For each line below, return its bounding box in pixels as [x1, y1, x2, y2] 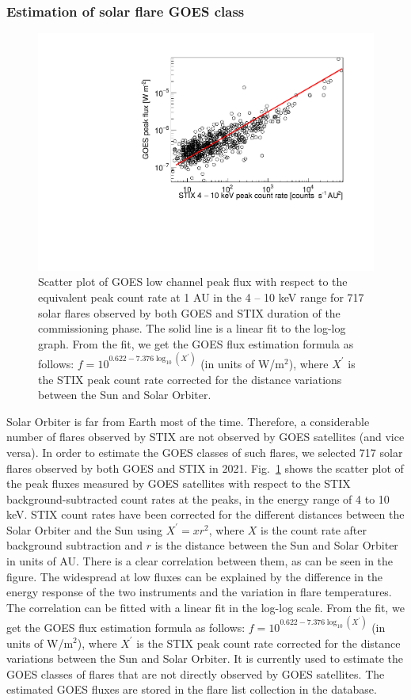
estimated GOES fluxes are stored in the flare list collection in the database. [6, 681, 377, 698]
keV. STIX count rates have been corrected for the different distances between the [6, 506, 405, 523]
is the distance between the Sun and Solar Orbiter [154, 537, 398, 554]
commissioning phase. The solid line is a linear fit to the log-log [38, 320, 346, 337]
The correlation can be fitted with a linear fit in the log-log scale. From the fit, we [6, 599, 405, 615]
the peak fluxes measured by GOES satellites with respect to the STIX [6, 475, 351, 492]
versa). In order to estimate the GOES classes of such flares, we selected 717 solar [6, 443, 403, 460]
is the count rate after [261, 521, 367, 538]
